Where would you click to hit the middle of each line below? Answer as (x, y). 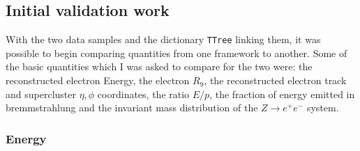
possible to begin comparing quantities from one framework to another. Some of (177, 53)
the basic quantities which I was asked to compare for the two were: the (159, 66)
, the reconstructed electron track (275, 80)
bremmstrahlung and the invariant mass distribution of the (132, 108)
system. (323, 108)
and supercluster (41, 94)
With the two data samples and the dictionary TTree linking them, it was (163, 39)
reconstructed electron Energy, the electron (98, 80)
